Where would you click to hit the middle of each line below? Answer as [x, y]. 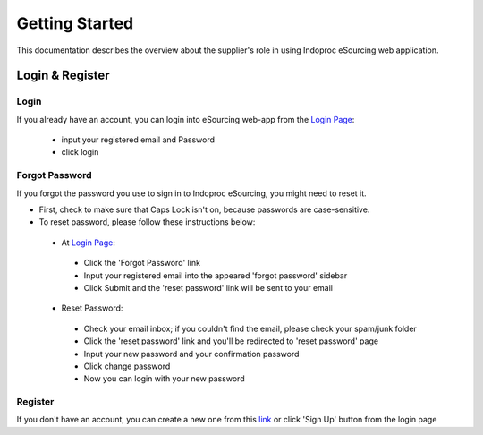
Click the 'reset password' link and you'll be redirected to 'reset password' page [231, 341]
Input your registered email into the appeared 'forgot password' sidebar [216, 275]
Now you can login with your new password [164, 379]
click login [80, 152]
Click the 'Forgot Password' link [142, 263]
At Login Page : [88, 243]
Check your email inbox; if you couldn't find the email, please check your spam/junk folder [250, 328]
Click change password [127, 366]
